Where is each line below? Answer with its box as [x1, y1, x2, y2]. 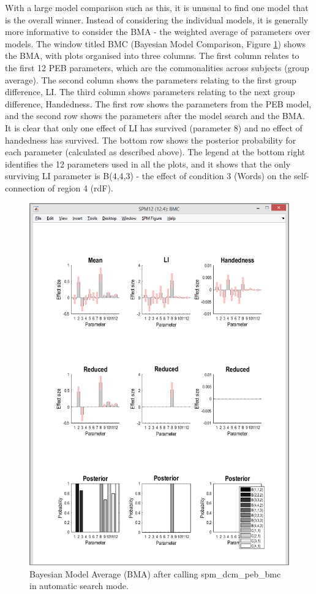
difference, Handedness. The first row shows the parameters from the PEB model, [5, 97, 312, 110]
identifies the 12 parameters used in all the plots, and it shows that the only [5, 157, 291, 170]
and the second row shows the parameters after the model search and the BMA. [5, 109, 305, 122]
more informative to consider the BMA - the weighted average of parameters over [5, 25, 310, 38]
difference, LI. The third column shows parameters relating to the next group [5, 85, 295, 98]
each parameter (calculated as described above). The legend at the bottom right [5, 145, 306, 158]
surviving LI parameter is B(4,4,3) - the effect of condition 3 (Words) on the [5, 169, 292, 182]
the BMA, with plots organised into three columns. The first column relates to [5, 49, 299, 62]
